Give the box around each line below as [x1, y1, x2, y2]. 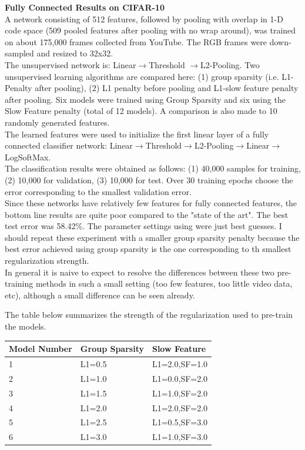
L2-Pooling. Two [200, 58, 260, 70]
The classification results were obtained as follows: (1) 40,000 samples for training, [5, 162, 301, 174]
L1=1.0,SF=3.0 [152, 431, 208, 443]
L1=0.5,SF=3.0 [152, 416, 208, 428]
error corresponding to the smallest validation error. [5, 185, 192, 197]
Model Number [9, 342, 72, 355]
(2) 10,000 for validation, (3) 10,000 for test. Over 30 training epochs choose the [5, 173, 293, 186]
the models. [5, 320, 46, 333]
